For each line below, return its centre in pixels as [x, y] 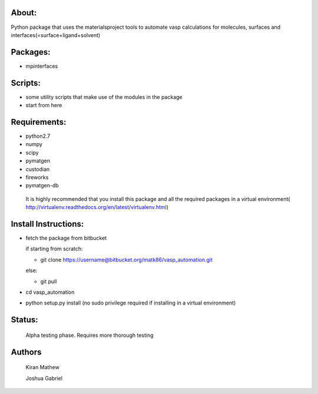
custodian [38, 169]
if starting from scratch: [54, 249]
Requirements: [39, 122]
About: [24, 13]
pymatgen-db [42, 186]
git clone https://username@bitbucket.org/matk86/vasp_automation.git [127, 260]
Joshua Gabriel [44, 378]
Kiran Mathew [43, 367]
